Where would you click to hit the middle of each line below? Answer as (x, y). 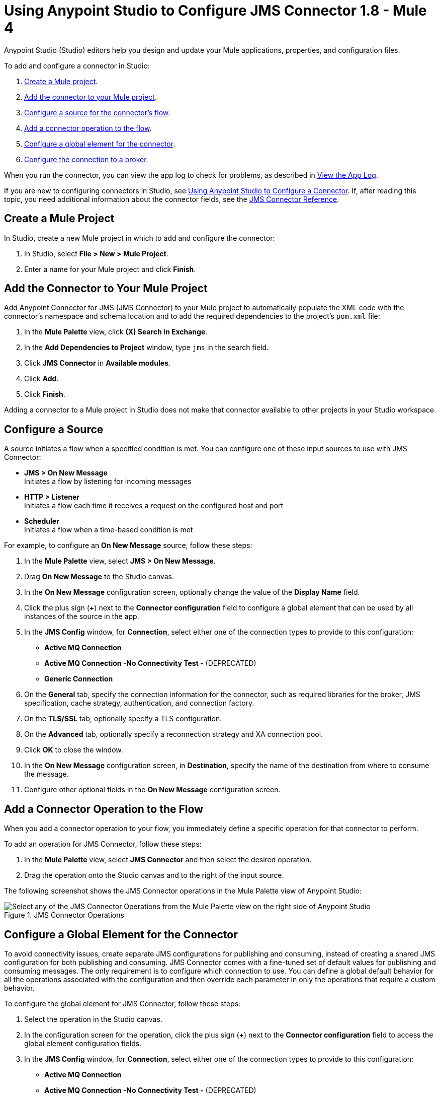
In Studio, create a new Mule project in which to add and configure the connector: (140, 238)
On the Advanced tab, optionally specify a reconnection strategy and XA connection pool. (174, 734)
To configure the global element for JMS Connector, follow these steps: (122, 1003)
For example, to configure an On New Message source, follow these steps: (128, 545)
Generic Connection (79, 679)
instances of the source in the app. (82, 616)
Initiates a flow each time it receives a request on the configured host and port (154, 506)
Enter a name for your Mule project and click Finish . (110, 269)
